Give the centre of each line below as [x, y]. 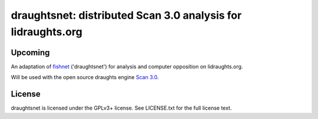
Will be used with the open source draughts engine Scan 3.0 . [85, 77]
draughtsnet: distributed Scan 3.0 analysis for [126, 15]
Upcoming [30, 52]
